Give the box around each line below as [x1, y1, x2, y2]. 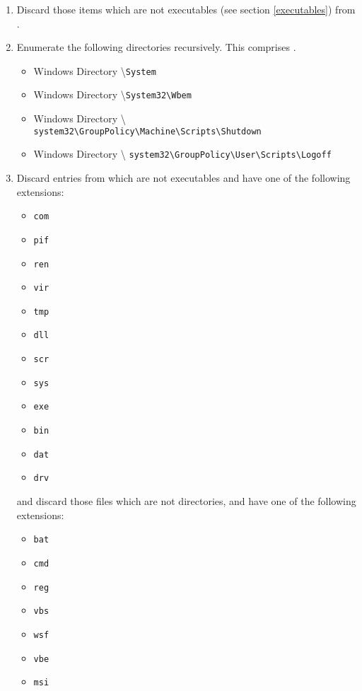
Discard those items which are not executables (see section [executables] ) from [16, 2, 356, 16]
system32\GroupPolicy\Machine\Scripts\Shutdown [33, 126, 262, 137]
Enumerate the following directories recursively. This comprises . [16, 40, 296, 54]
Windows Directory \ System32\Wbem [33, 87, 192, 102]
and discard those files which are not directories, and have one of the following [16, 494, 356, 509]
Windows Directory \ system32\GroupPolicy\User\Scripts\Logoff [33, 146, 332, 161]
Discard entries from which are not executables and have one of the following [16, 170, 351, 185]
